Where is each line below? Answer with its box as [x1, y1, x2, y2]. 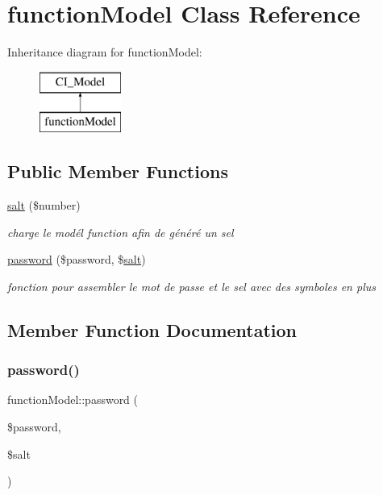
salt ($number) [7, 197, 81, 214]
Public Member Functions [7, 159, 228, 184]
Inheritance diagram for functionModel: [7, 44, 202, 60]
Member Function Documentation [7, 317, 298, 342]
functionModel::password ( [7, 391, 139, 408]
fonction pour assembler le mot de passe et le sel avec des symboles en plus [7, 277, 376, 294]
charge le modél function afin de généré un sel [7, 223, 234, 240]
